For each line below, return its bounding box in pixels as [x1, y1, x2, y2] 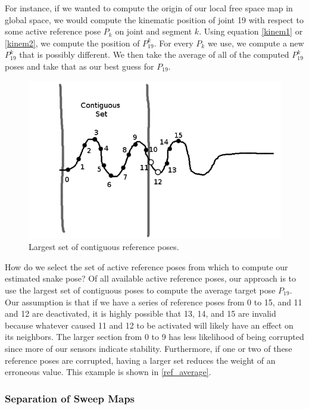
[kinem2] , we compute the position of [5, 36, 140, 49]
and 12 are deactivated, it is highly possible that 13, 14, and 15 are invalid [5, 307, 276, 320]
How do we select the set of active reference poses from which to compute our [5, 260, 288, 273]
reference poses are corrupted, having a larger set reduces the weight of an [5, 354, 276, 366]
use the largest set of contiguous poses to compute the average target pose [5, 283, 276, 296]
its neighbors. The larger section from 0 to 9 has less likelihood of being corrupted [5, 330, 304, 343]
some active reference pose [5, 25, 101, 38]
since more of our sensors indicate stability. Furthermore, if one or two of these [5, 342, 292, 354]
